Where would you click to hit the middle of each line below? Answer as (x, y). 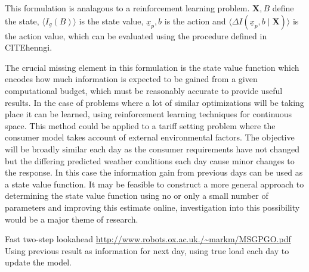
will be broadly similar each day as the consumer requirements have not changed (152, 148)
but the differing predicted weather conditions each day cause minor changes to (150, 160)
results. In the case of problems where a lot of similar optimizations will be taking (154, 102)
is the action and (195, 21)
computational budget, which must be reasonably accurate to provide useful (144, 90)
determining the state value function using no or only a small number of (137, 196)
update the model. (38, 262)
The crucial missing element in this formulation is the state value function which (152, 67)
